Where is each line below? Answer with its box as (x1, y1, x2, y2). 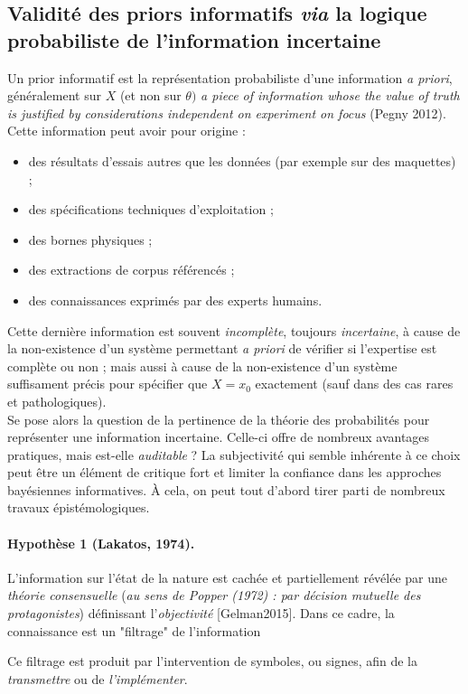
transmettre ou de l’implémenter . (7, 669, 188, 688)
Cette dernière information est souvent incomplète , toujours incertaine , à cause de (7, 321, 461, 340)
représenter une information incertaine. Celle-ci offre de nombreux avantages (7, 427, 430, 446)
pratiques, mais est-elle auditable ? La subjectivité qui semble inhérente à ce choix (7, 445, 461, 464)
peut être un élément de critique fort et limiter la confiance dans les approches (7, 463, 442, 482)
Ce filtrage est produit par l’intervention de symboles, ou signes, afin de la (7, 652, 417, 671)
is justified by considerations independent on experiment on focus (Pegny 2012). (7, 103, 446, 122)
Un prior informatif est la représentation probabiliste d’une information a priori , (7, 68, 453, 87)
